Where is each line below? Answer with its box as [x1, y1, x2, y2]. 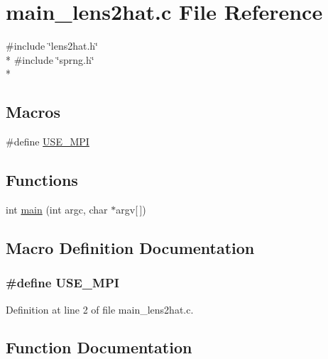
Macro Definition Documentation [6, 236, 255, 258]
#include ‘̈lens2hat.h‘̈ [6, 38, 98, 53]
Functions [6, 169, 78, 191]
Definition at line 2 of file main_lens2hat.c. [6, 302, 194, 316]
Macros [6, 101, 60, 123]
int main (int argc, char [6, 201, 108, 216]
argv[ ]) [116, 201, 146, 216]
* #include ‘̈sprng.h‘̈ [6, 52, 94, 67]
